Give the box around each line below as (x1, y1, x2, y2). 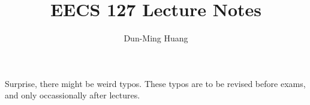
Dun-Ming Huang (124, 32, 188, 44)
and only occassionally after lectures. (5, 89, 140, 101)
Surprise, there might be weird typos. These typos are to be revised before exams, (5, 77, 306, 89)
